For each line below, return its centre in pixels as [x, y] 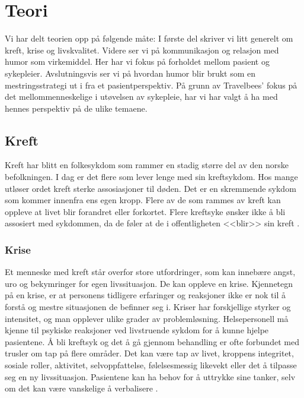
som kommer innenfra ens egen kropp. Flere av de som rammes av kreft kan [143, 200]
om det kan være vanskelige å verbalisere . [81, 388]
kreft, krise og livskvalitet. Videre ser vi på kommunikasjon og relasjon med [142, 50]
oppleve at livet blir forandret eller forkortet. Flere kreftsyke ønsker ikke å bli [145, 211]
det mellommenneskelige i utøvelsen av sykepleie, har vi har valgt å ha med [141, 97]
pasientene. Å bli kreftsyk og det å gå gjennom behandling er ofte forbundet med [152, 341]
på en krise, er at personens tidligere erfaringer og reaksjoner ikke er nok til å [145, 295]
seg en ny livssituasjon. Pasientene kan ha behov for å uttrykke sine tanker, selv [150, 376]
